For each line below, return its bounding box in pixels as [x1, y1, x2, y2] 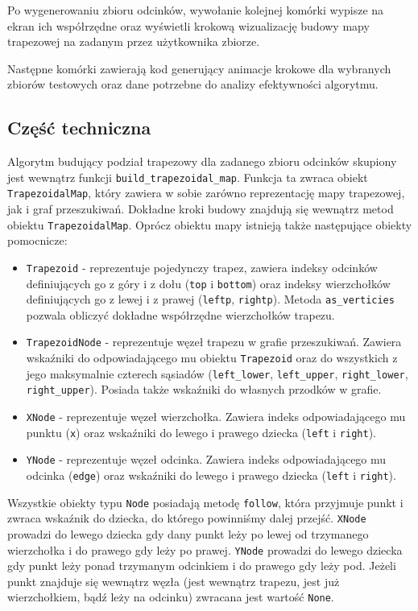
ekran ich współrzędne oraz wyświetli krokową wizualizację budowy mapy [7, 17, 370, 34]
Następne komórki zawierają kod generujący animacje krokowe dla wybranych [7, 60, 391, 76]
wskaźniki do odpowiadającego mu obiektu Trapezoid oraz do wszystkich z [26, 349, 398, 366]
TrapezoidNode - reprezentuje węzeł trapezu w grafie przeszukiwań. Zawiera [26, 333, 402, 350]
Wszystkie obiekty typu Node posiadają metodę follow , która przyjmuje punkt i [7, 493, 404, 510]
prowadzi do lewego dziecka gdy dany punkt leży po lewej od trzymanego [7, 526, 369, 543]
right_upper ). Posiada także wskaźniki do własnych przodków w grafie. [26, 381, 382, 398]
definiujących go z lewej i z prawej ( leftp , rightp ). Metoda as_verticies [26, 291, 395, 308]
